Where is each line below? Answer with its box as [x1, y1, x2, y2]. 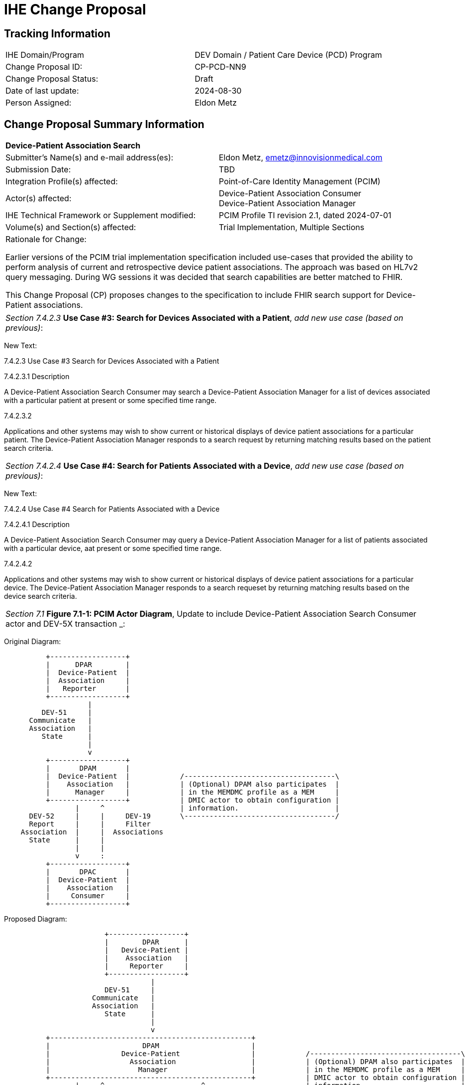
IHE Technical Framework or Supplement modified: [5, 210, 196, 221]
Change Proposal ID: [5, 62, 83, 72]
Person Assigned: [5, 98, 72, 108]
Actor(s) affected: [5, 193, 72, 204]
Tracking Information [4, 27, 110, 40]
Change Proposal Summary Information [4, 118, 204, 131]
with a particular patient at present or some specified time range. [4, 396, 217, 405]
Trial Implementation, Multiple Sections [219, 222, 365, 233]
